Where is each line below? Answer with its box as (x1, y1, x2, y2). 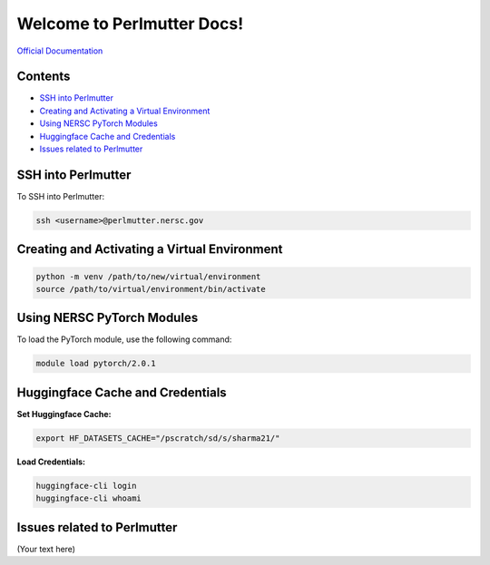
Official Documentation (16, 45, 103, 56)
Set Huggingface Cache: (16, 408, 112, 419)
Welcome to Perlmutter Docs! (16, 14, 244, 34)
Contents (16, 69, 71, 84)
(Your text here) (16, 543, 76, 554)
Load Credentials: (16, 456, 86, 467)
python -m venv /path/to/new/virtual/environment (35, 271, 261, 281)
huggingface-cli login (35, 481, 137, 491)
